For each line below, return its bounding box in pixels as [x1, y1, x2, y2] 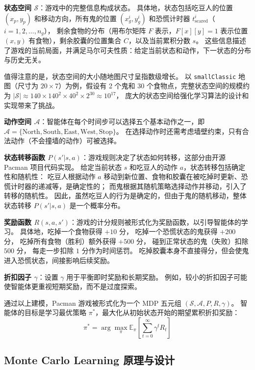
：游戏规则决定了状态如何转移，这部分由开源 [81, 152, 226, 162]
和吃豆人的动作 [129, 161, 178, 172]
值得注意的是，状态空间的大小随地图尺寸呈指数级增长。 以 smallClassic [4, 71, 236, 81]
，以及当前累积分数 [128, 35, 190, 46]
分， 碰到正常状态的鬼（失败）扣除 [136, 236, 249, 246]
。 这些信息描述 [196, 35, 246, 46]
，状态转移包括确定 [183, 161, 246, 172]
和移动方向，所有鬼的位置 [34, 13, 117, 23]
